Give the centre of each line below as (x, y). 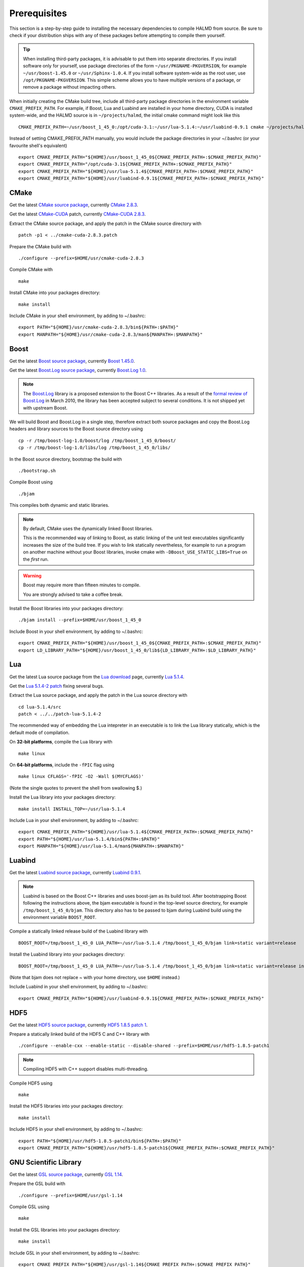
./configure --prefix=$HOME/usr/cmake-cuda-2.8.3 (81, 258)
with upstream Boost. (45, 407)
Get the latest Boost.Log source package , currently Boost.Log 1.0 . (78, 370)
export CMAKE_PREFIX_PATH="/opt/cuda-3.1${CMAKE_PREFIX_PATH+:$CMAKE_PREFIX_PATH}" (125, 164)
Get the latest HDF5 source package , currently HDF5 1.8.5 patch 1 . (79, 1025)
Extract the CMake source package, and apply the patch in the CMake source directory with (105, 223)
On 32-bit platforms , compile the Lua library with (61, 742)
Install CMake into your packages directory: (55, 293)
